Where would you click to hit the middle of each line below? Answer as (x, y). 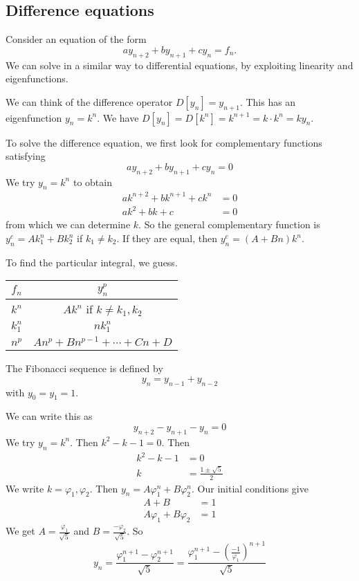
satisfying (26, 156)
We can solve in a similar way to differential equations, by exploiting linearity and (179, 65)
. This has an (268, 101)
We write (25, 488)
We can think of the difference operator (89, 101)
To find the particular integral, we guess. (92, 262)
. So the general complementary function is (229, 224)
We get (20, 531)
